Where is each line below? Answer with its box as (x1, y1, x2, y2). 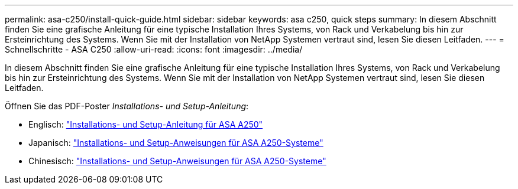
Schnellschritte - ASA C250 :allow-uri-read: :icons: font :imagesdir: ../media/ (5, 44, 303, 54)
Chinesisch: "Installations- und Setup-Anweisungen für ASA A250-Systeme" (28, 156, 326, 166)
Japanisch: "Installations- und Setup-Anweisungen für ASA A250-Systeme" (28, 138, 323, 148)
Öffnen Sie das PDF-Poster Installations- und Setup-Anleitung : (5, 101, 249, 111)
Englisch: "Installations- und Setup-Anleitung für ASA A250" (28, 119, 263, 129)
